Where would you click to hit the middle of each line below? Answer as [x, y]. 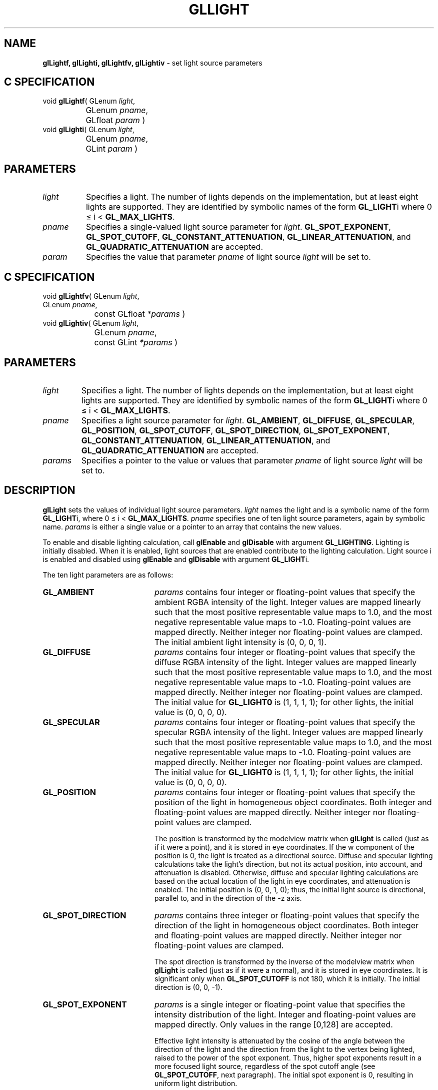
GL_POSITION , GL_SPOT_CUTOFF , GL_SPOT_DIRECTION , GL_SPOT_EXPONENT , [235, 430]
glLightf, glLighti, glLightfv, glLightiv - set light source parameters [152, 63]
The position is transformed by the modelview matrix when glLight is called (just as [292, 838]
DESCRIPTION [40, 490]
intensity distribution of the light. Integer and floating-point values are [285, 1014]
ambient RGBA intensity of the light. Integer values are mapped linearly [287, 602]
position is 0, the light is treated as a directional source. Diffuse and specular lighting [294, 855]
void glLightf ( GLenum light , [89, 101]
